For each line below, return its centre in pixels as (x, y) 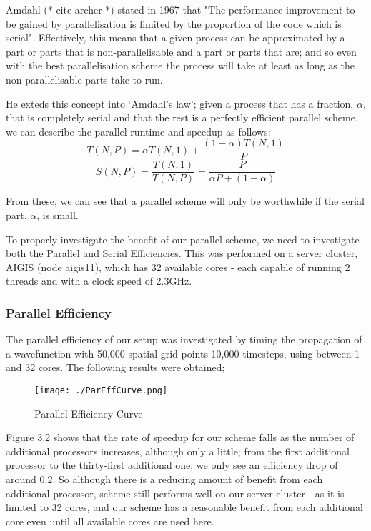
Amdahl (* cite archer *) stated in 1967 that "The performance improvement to (180, 9)
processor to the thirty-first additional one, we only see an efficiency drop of (172, 465)
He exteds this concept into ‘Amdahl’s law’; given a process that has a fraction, (180, 103)
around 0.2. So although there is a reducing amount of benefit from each (164, 479)
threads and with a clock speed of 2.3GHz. (99, 281)
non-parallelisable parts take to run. (84, 79)
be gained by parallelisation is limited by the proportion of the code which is (174, 23)
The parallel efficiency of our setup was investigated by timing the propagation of (184, 339)
